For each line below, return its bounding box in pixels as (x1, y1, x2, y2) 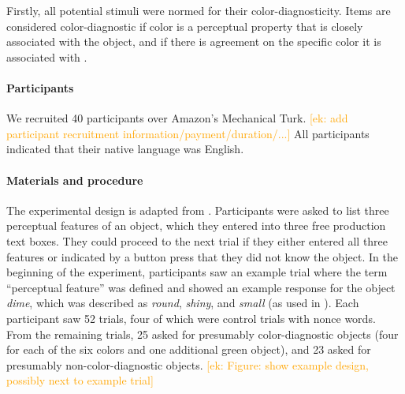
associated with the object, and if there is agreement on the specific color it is (6, 33, 381, 50)
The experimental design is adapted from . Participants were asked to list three (6, 201, 389, 218)
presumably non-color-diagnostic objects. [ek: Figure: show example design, (6, 356, 369, 373)
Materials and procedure (6, 171, 143, 188)
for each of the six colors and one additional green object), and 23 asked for (6, 341, 371, 358)
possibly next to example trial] (6, 372, 154, 388)
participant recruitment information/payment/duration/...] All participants (6, 125, 370, 141)
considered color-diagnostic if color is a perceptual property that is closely (6, 17, 363, 34)
